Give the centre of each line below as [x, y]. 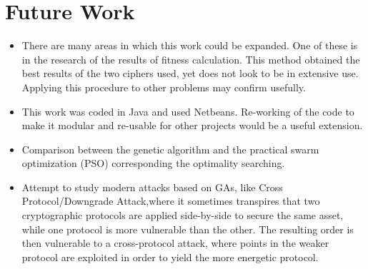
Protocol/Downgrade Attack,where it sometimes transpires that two [171, 201]
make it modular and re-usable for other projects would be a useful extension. [192, 125]
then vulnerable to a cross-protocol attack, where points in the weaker [175, 243]
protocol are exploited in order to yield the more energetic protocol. [170, 257]
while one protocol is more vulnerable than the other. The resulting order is [188, 229]
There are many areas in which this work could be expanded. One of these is [190, 45]
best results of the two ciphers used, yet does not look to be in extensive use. [190, 73]
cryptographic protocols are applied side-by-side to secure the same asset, [183, 215]
